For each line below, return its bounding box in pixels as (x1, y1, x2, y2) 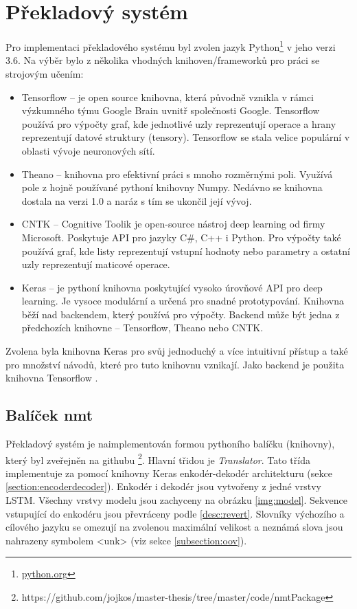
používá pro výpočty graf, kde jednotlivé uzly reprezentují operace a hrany (21, 116, 336, 131)
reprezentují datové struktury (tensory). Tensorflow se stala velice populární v (21, 130, 350, 144)
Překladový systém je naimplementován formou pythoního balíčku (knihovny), (5, 436, 335, 451)
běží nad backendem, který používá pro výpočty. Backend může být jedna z (21, 307, 340, 321)
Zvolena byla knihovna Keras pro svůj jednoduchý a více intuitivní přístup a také (5, 344, 348, 358)
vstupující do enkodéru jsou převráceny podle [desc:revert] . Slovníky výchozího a (5, 506, 345, 520)
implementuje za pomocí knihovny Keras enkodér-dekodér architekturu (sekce (5, 465, 332, 480)
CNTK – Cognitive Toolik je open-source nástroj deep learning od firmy (21, 217, 325, 231)
